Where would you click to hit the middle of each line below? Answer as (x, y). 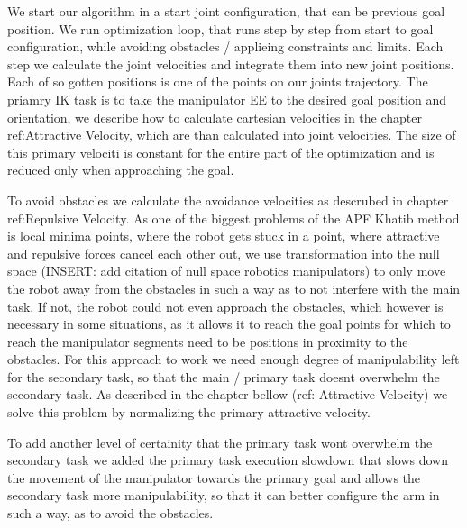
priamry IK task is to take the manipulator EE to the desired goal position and (227, 99)
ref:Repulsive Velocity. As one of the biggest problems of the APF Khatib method (233, 218)
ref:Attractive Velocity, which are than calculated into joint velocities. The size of (232, 135)
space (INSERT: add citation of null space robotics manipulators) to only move (227, 271)
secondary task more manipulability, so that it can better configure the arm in (224, 495)
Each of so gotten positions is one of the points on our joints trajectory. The (218, 82)
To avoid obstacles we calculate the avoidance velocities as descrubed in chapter (228, 200)
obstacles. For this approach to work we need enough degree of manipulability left (233, 359)
